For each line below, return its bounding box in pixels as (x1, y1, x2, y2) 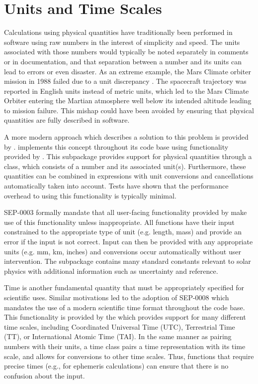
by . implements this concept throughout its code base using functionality (4, 141, 229, 152)
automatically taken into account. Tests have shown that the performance (4, 181, 229, 191)
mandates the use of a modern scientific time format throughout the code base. (4, 302, 245, 312)
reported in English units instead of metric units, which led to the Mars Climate (4, 85, 249, 96)
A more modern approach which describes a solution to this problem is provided (4, 132, 249, 142)
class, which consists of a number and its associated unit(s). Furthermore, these (4, 161, 246, 171)
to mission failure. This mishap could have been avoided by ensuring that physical (4, 105, 255, 115)
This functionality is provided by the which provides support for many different (4, 312, 246, 322)
